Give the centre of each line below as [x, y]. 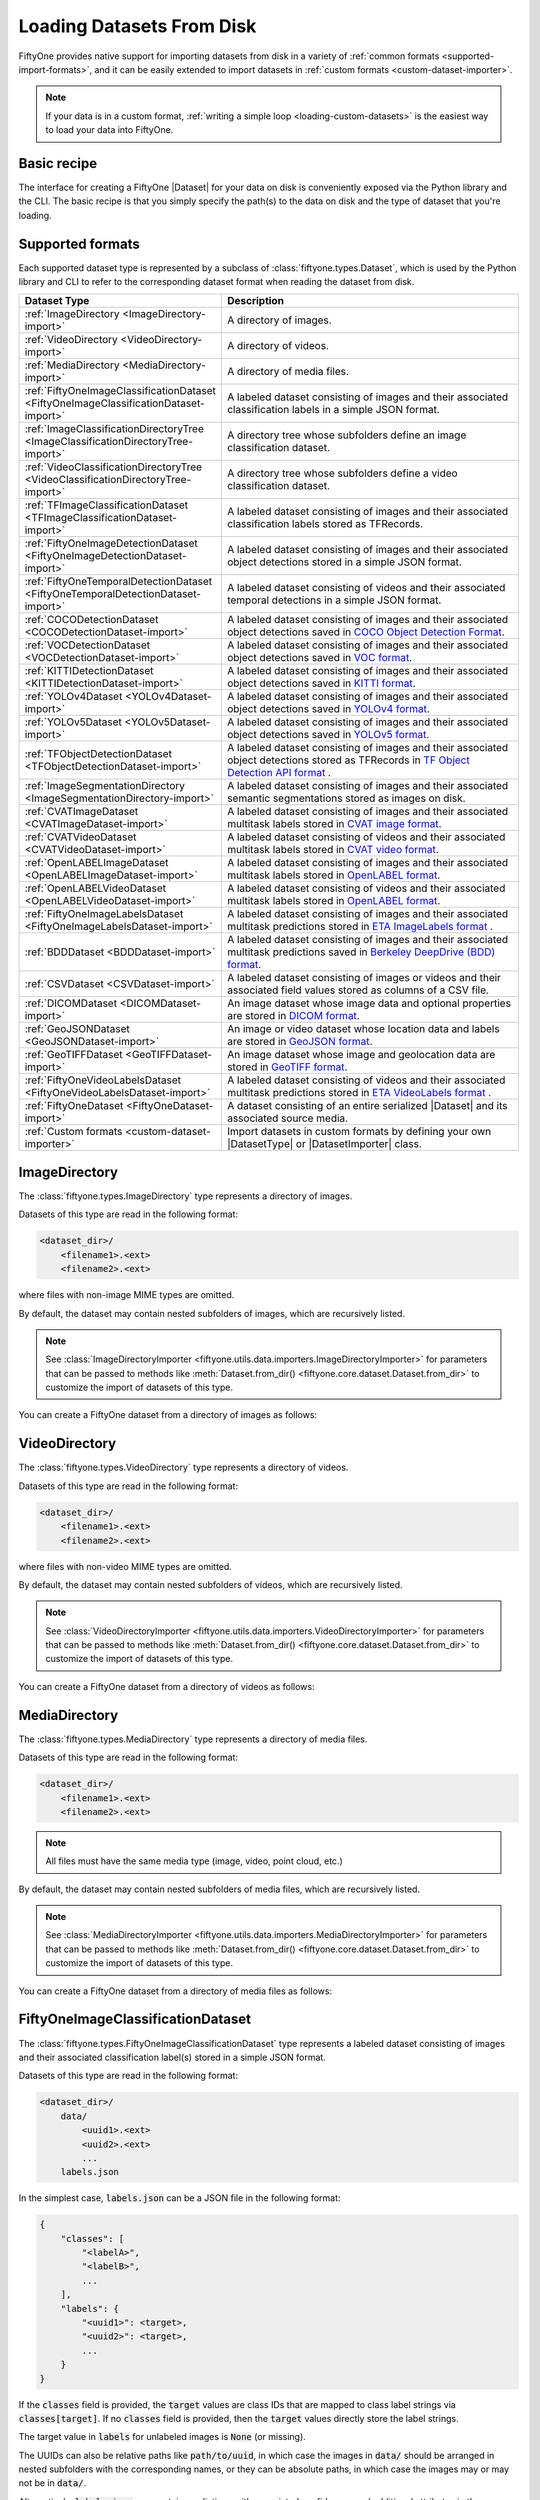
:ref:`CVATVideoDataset [80, 837]
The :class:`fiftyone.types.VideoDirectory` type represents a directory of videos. [183, 1467]
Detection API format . [279, 773]
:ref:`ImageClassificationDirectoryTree [114, 429]
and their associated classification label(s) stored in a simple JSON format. [172, 2057]
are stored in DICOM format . [293, 1016]
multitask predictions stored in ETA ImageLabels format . [360, 927]
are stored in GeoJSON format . [299, 1042]
